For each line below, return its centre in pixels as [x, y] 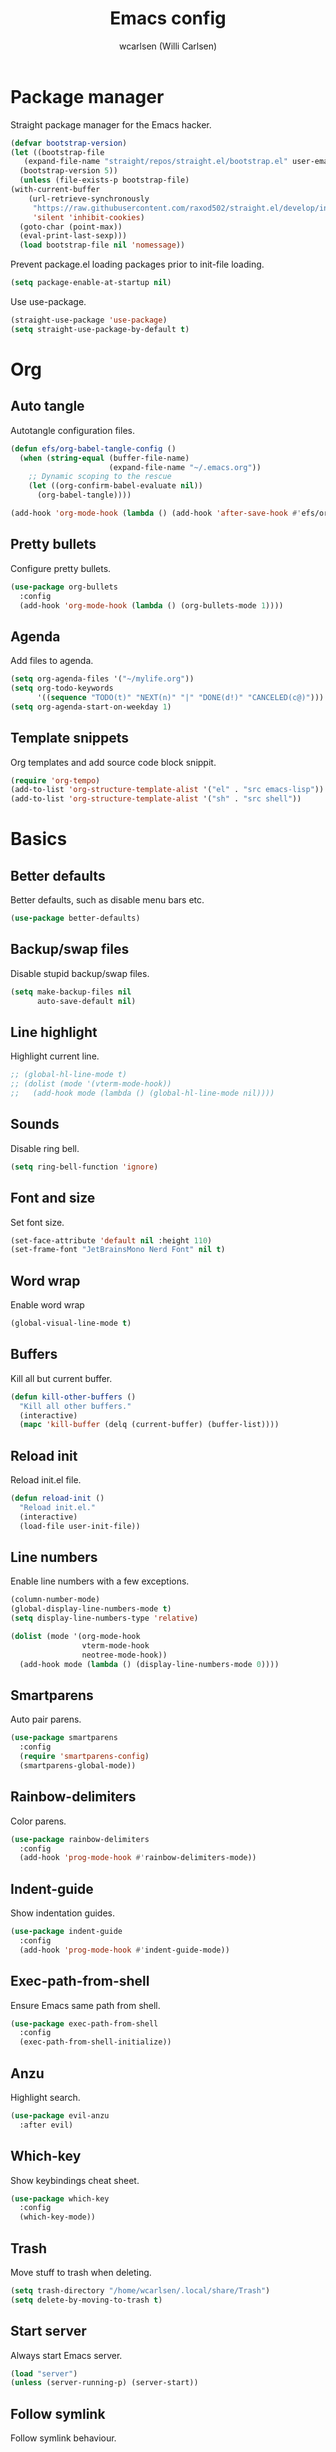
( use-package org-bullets [64, 587]
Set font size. [37, 1222]
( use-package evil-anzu [60, 2115]
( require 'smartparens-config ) [84, 1757]
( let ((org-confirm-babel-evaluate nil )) [115, 486]
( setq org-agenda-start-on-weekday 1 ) [91, 707]
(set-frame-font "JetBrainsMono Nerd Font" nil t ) [118, 1250]
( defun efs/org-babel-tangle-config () [93, 448]
